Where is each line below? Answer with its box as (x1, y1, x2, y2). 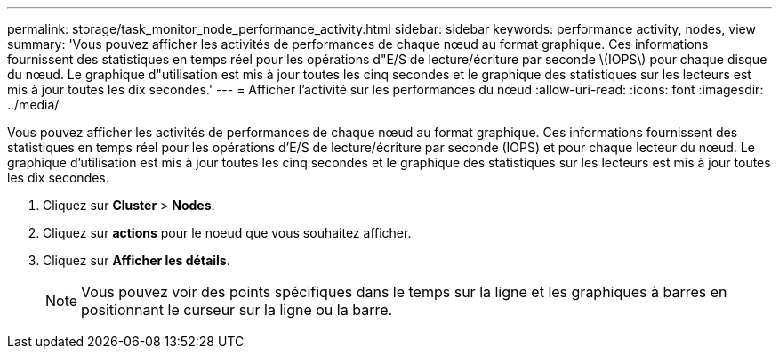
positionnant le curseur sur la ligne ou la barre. (81, 301, 393, 319)
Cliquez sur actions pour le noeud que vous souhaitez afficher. (43, 225, 412, 240)
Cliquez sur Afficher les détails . (43, 253, 230, 268)
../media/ (7, 97, 60, 112)
